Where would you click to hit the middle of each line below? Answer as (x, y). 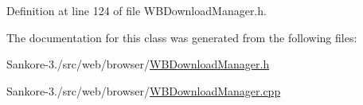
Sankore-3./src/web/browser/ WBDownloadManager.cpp (144, 90)
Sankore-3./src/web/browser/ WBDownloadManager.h (138, 64)
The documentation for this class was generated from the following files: (182, 37)
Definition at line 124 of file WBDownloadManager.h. (137, 10)
